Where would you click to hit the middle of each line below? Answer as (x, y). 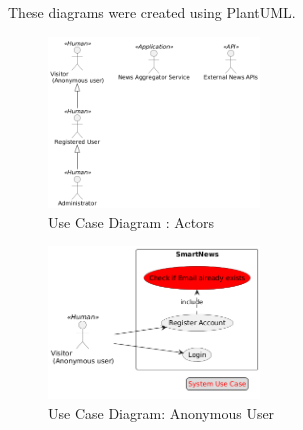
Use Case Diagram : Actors (131, 221)
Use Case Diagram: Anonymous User (161, 412)
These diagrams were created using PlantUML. (152, 12)
